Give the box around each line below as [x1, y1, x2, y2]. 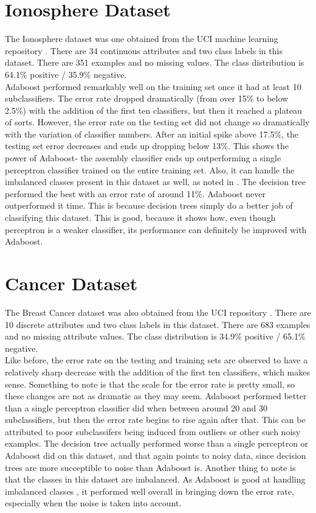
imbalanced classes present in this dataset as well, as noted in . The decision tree [5, 175, 306, 188]
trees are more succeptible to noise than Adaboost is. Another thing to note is [5, 461, 296, 473]
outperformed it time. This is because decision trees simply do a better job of [5, 199, 293, 212]
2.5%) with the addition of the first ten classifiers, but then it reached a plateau [5, 103, 302, 116]
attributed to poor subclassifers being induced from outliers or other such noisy [5, 425, 301, 438]
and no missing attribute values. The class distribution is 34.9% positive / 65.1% [5, 330, 306, 343]
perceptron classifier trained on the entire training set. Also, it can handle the [5, 163, 295, 176]
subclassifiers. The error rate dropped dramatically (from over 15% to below [5, 92, 289, 105]
